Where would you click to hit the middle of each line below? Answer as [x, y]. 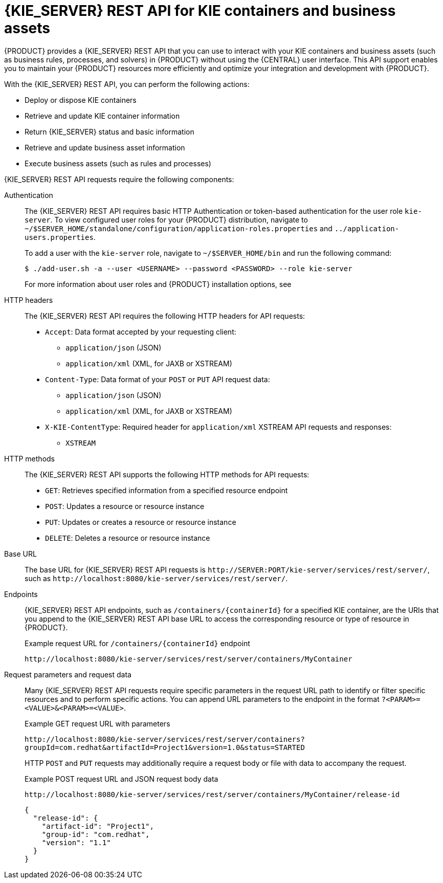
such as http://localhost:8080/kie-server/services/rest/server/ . [156, 578]
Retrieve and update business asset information [105, 147]
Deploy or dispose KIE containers [81, 100]
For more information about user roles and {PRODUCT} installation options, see [158, 284]
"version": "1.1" [76, 842]
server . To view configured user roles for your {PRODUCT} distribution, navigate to [166, 219]
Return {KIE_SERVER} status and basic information [109, 131]
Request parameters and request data [68, 674]
